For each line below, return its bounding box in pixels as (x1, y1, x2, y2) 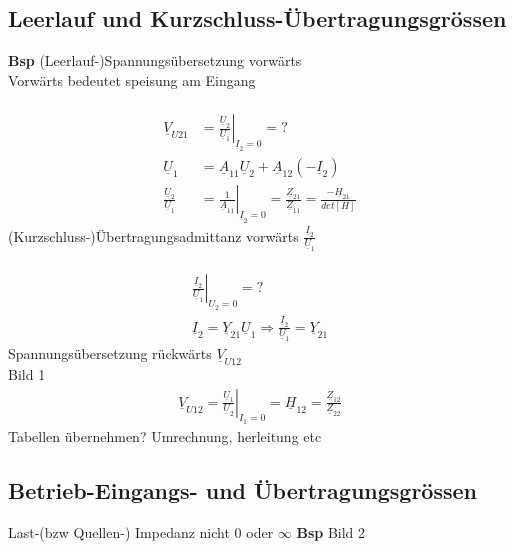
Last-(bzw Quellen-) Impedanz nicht (8, 521, 230, 542)
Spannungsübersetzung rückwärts (8, 342, 212, 363)
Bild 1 (8, 363, 46, 384)
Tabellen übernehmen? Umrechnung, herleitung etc (8, 425, 322, 446)
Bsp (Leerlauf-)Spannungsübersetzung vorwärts (8, 50, 302, 71)
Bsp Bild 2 (296, 521, 366, 542)
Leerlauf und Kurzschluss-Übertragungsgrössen (8, 3, 507, 34)
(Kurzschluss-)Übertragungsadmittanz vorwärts (8, 225, 299, 246)
